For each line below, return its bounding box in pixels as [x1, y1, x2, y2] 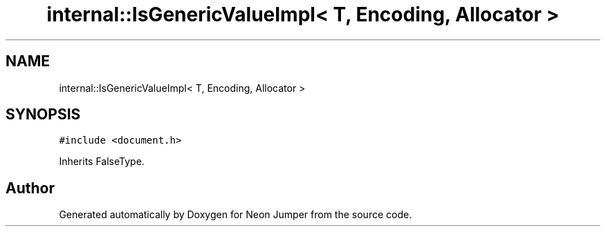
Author [6, 179, 55, 197]
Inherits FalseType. [59, 155, 145, 168]
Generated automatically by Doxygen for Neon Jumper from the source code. [59, 209, 412, 221]
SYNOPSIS [6, 106, 81, 124]
